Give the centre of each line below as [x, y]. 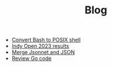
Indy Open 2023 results [40, 46]
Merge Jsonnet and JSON [43, 52]
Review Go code [31, 58]
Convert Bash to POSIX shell [46, 40]
